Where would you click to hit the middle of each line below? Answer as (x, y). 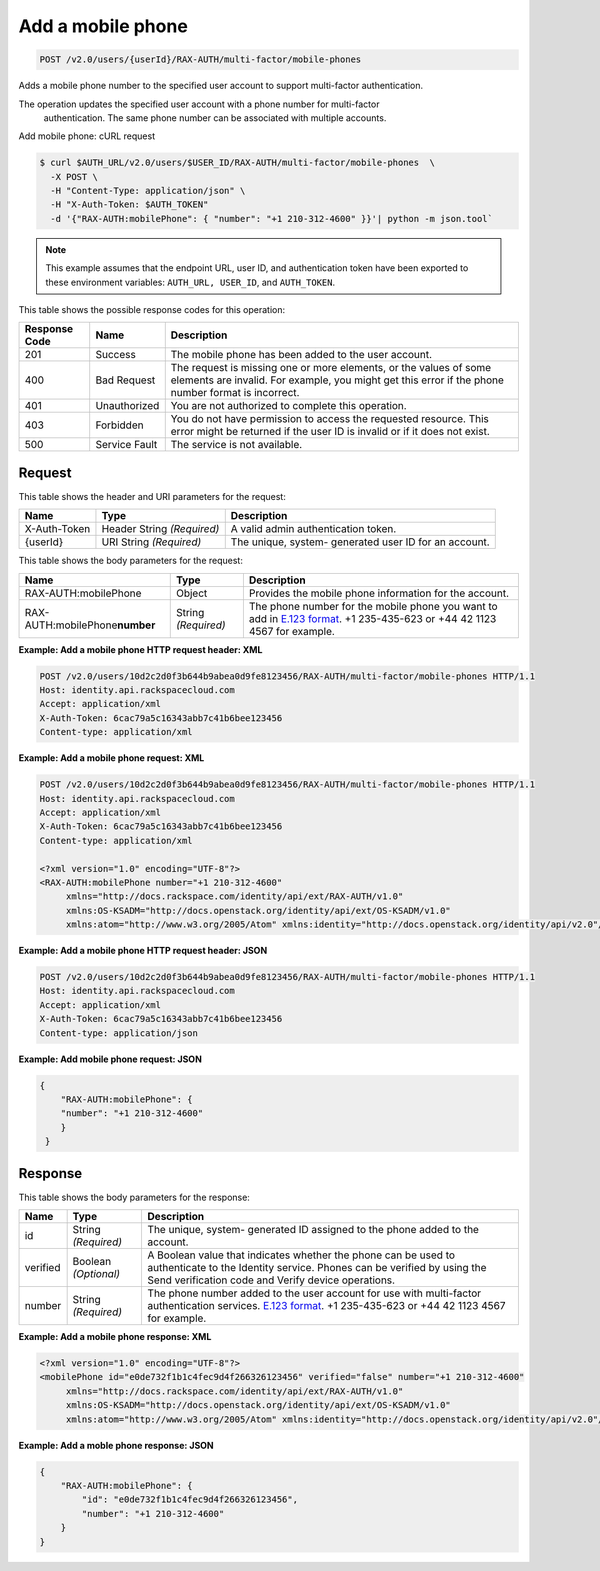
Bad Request (125, 380)
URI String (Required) (151, 542)
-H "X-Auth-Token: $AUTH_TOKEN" (129, 204)
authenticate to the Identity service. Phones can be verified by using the (317, 1268)
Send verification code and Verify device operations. (271, 1280)
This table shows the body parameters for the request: (131, 561)
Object (191, 593)
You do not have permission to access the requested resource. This (329, 419)
